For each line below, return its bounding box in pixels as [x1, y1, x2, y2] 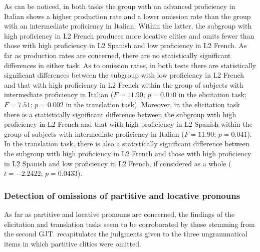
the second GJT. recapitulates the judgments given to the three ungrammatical [4, 228, 247, 239]
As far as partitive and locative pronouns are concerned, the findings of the [4, 208, 235, 219]
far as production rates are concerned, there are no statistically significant [4, 50, 231, 60]
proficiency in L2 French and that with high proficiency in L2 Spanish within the [4, 119, 252, 129]
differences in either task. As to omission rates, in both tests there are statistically [4, 60, 256, 70]
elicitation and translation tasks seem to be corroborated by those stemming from [4, 218, 255, 229]
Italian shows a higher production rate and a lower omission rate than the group [4, 11, 251, 21]
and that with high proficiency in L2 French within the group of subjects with [4, 79, 243, 90]
